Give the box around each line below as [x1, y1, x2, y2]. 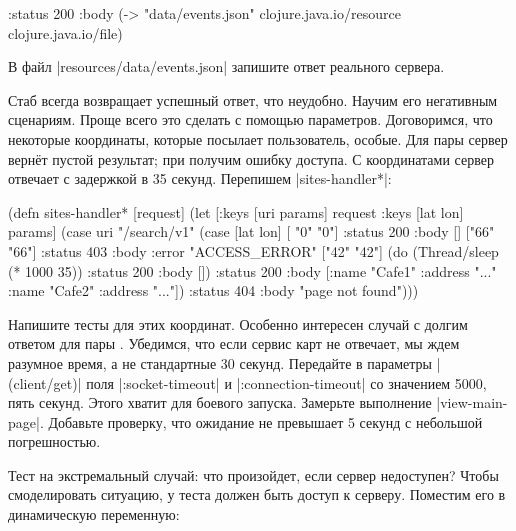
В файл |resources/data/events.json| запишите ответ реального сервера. [8, 56, 445, 77]
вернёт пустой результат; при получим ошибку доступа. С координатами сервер [8, 148, 494, 169]
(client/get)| [8, 372, 82, 393]
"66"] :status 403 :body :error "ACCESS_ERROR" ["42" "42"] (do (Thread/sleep [8, 240, 499, 261]
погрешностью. [8, 431, 101, 452]
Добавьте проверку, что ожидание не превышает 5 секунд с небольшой [48, 411, 483, 432]
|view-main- [436, 392, 508, 413]
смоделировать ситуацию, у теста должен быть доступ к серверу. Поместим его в [8, 484, 506, 505]
